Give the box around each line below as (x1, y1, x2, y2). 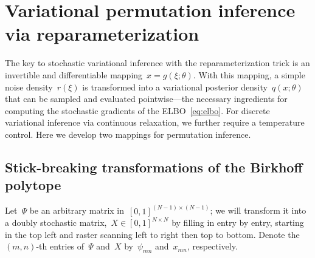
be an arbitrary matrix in (29, 204, 125, 217)
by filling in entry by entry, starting (171, 216, 304, 229)
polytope (5, 175, 61, 194)
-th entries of (36, 240, 85, 253)
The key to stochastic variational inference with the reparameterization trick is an (5, 56, 310, 69)
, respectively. (187, 240, 238, 253)
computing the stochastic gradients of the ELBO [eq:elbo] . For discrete (5, 104, 270, 117)
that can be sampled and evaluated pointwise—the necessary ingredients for (5, 92, 288, 105)
